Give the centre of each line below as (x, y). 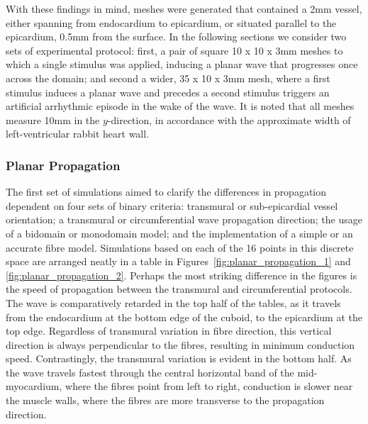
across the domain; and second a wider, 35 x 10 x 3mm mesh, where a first (168, 78)
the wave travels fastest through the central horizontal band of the (150, 372)
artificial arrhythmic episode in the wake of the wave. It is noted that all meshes (180, 106)
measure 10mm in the (53, 119)
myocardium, (34, 386)
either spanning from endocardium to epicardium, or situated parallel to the (171, 22)
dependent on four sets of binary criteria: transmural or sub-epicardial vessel (172, 205)
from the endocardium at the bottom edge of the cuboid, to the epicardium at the (184, 317)
